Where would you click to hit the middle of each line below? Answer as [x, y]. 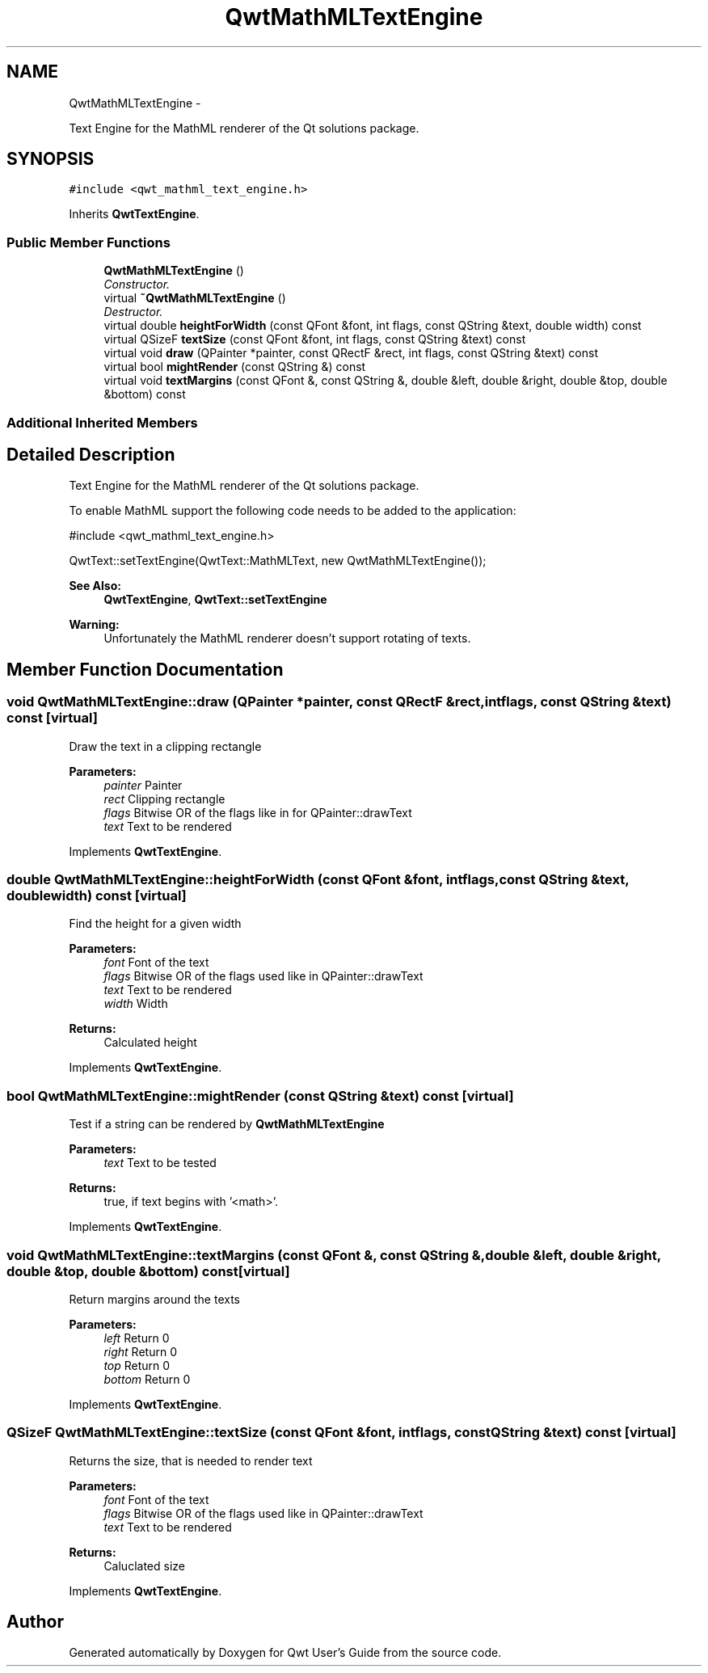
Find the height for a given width [155, 924]
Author [35, 1622]
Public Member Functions [88, 242]
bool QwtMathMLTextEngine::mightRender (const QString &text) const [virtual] [260, 1096]
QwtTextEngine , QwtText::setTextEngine [215, 600]
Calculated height [150, 1043]
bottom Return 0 [147, 1379]
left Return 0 [137, 1338]
